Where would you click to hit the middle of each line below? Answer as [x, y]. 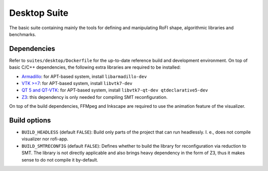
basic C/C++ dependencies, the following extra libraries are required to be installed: [95, 67]
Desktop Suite [39, 13]
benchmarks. [23, 34]
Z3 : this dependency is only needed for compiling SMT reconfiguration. [95, 97]
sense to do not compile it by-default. [60, 160]
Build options [30, 120]
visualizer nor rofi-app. [45, 139]
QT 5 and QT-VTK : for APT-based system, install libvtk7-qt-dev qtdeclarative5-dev [115, 90]
